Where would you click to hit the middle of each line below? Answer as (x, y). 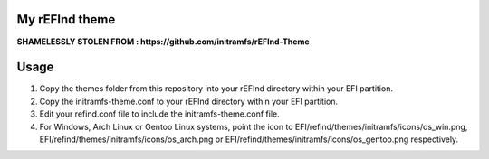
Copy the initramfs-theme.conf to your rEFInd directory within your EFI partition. (189, 101)
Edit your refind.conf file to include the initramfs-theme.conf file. (159, 114)
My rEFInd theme (66, 19)
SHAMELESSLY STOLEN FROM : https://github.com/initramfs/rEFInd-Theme (163, 42)
